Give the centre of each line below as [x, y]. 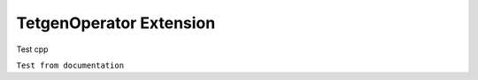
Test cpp [32, 49]
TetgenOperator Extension [116, 23]
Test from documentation [70, 65]
